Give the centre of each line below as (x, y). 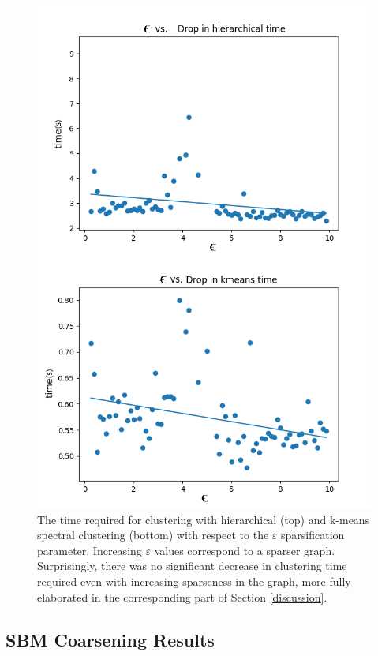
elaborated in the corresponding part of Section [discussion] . (182, 596)
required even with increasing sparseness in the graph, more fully (194, 581)
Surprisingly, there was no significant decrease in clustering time (192, 566)
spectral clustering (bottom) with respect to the (153, 535)
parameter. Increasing (90, 550)
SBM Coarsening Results (110, 639)
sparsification (313, 535)
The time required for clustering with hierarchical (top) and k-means (204, 519)
